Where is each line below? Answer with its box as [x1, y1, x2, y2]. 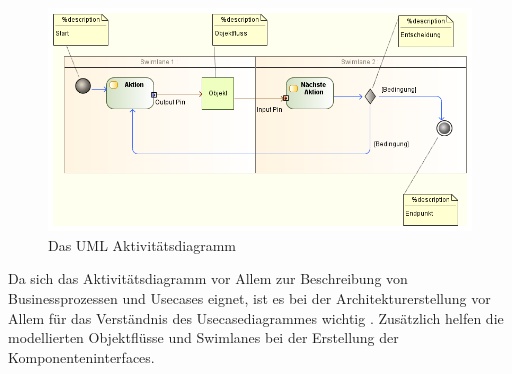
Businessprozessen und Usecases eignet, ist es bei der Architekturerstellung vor [8, 287, 491, 308]
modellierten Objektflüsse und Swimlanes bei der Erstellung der [8, 327, 399, 348]
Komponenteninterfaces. [8, 346, 155, 367]
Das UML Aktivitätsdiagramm [48, 234, 237, 255]
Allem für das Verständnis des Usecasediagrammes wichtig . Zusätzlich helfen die [8, 307, 504, 328]
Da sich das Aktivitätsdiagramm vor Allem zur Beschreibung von [8, 268, 408, 289]
